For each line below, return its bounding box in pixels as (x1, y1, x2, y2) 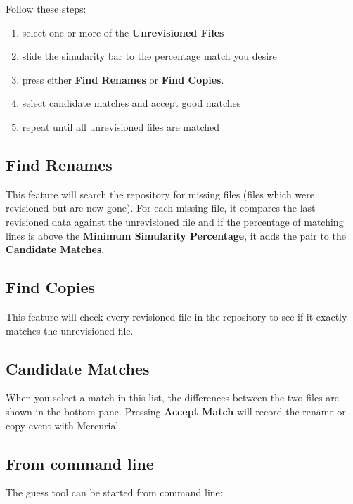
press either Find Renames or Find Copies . (22, 72, 224, 86)
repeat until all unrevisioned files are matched (22, 119, 220, 134)
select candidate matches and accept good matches (22, 96, 241, 110)
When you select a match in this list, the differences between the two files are (6, 390, 340, 405)
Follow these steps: (6, 1, 86, 15)
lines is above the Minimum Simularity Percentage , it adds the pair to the (6, 228, 346, 243)
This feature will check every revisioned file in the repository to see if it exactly (6, 309, 347, 323)
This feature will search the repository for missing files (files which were (6, 186, 315, 201)
